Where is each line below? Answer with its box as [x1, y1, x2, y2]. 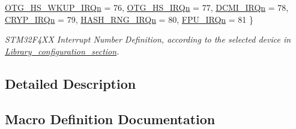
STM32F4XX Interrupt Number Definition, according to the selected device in [5, 33, 291, 46]
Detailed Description [5, 74, 136, 92]
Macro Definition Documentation [5, 109, 216, 128]
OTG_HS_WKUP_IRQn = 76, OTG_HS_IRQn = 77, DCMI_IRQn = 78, [5, 1, 289, 13]
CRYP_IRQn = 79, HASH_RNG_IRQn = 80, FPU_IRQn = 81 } [5, 13, 253, 25]
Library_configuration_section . [5, 44, 119, 57]
